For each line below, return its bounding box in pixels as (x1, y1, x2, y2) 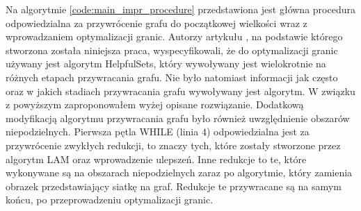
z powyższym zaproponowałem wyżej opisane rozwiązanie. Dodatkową (6, 97, 304, 112)
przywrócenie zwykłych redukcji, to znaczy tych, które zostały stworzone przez (6, 137, 341, 152)
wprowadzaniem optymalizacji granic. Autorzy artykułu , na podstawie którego (6, 29, 343, 44)
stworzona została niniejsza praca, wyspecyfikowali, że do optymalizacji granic (6, 42, 338, 57)
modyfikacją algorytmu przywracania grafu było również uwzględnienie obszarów (6, 110, 350, 125)
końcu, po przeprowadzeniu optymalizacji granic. (6, 192, 214, 207)
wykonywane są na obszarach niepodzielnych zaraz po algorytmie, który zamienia (6, 165, 353, 180)
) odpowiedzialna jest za (206, 124, 310, 139)
